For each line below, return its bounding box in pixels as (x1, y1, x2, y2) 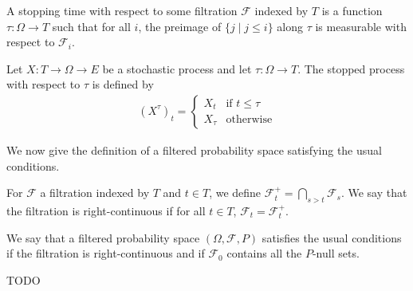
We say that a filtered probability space (6, 229, 200, 246)
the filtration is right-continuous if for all (6, 202, 206, 218)
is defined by (92, 76, 154, 92)
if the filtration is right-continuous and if (6, 245, 205, 262)
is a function (321, 2, 383, 18)
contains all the (226, 245, 302, 262)
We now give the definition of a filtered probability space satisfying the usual (6, 142, 382, 158)
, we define (209, 184, 262, 201)
